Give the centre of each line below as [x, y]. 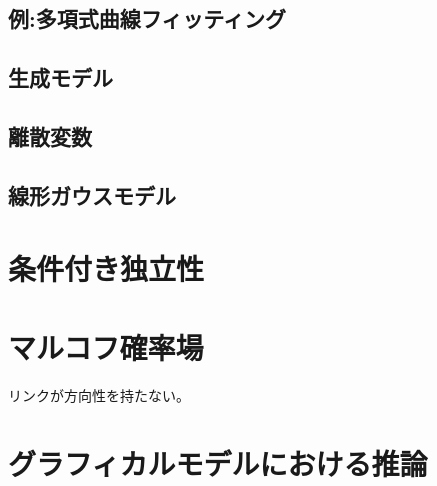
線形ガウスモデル [92, 194]
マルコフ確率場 [106, 346]
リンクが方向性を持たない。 [99, 394]
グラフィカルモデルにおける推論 [218, 463]
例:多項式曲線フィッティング [147, 18]
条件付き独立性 [106, 268]
